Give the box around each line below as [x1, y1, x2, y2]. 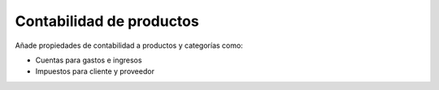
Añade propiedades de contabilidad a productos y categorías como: [15, 41, 243, 50]
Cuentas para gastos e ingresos [35, 55, 142, 65]
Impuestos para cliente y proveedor [35, 66, 154, 76]
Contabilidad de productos [15, 12, 199, 30]
